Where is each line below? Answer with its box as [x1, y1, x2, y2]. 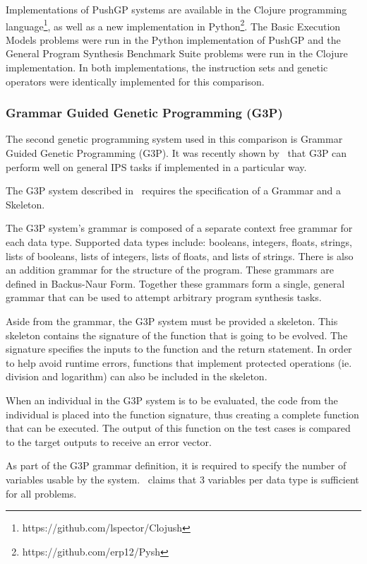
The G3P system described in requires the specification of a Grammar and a [6, 183, 342, 198]
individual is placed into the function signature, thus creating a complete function [6, 406, 359, 421]
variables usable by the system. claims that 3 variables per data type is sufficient [6, 471, 359, 486]
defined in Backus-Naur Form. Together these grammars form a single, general [6, 276, 345, 290]
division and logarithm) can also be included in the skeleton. [6, 369, 267, 384]
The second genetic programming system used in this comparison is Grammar [6, 131, 343, 146]
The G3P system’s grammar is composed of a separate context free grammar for [6, 221, 353, 235]
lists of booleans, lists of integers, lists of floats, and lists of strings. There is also [6, 248, 354, 263]
